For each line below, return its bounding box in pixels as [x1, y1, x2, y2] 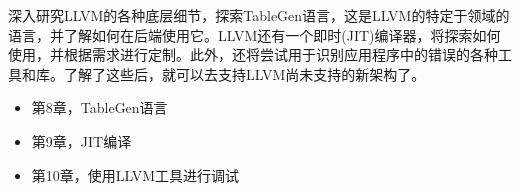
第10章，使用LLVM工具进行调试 [31, 164, 240, 185]
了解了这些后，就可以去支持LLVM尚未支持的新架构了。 [63, 63, 426, 84]
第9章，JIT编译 [31, 130, 132, 151]
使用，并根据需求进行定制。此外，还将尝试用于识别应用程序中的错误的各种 [8, 44, 498, 65]
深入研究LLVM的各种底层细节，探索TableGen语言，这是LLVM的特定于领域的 [8, 5, 510, 25]
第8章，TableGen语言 [31, 97, 168, 118]
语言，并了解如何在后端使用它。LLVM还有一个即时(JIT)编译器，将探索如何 [8, 24, 501, 45]
